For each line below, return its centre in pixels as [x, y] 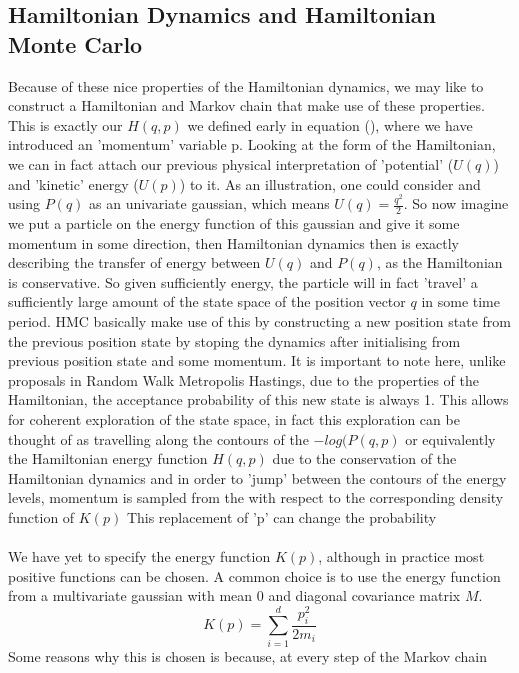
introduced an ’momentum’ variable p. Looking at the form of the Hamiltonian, [252, 144]
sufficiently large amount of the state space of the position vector [207, 301]
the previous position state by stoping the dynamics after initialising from [234, 340]
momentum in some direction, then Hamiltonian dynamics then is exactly [233, 242]
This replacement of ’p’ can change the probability [281, 516]
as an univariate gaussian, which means [209, 203]
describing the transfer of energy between [134, 262]
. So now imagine [456, 203]
